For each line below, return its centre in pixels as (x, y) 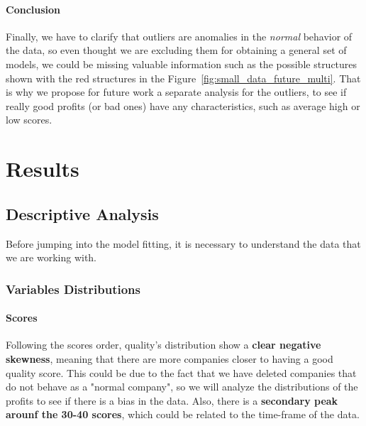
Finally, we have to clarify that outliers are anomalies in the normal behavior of (179, 36)
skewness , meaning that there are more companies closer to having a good (170, 358)
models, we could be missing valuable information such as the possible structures (182, 64)
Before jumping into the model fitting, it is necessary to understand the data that (183, 243)
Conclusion (33, 9)
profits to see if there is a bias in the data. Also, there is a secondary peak (172, 400)
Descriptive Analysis (82, 213)
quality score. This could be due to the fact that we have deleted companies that (181, 372)
